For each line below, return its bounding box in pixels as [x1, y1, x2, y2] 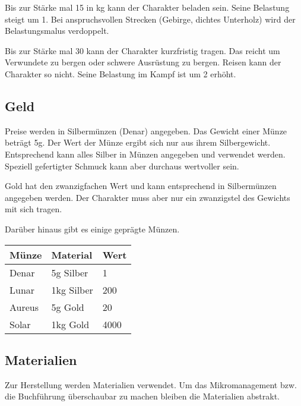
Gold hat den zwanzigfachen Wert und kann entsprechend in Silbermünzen [5, 180, 277, 192]
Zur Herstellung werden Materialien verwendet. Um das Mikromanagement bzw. [5, 378, 297, 391]
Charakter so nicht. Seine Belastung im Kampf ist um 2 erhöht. [5, 67, 236, 80]
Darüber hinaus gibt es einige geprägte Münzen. [5, 222, 180, 235]
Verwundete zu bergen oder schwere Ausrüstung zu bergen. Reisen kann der [5, 56, 281, 68]
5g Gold [51, 300, 84, 314]
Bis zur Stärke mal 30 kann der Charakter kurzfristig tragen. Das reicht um [5, 44, 280, 56]
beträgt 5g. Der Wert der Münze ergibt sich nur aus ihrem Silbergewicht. [5, 136, 271, 149]
